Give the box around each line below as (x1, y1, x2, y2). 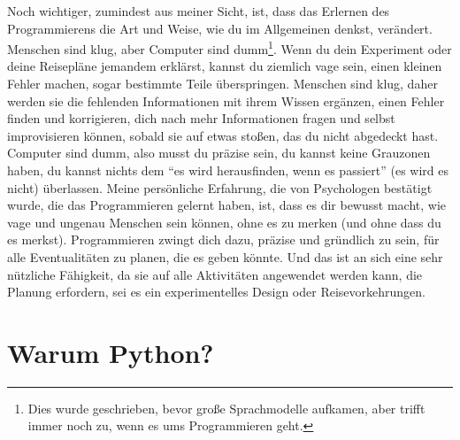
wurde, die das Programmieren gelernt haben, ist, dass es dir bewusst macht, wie (7, 196, 446, 214)
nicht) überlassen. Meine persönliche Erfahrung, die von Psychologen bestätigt (7, 178, 433, 197)
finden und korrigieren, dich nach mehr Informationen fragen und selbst (7, 109, 395, 127)
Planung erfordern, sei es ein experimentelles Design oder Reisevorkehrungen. (7, 282, 425, 301)
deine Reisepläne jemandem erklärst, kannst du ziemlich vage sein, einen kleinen (7, 57, 442, 75)
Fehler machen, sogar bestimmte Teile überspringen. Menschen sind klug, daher (7, 74, 438, 93)
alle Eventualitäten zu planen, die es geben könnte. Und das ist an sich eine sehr (7, 247, 443, 266)
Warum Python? (7, 334, 214, 370)
